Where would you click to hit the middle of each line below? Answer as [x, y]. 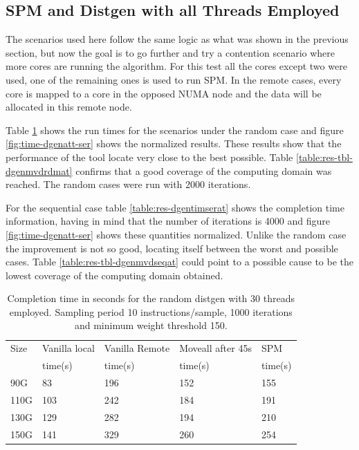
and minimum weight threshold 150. [151, 325]
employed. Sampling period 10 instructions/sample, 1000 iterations [151, 311]
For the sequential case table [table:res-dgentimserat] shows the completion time [175, 207]
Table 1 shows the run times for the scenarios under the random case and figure [175, 130]
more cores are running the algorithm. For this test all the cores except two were [176, 66]
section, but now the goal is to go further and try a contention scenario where [171, 52]
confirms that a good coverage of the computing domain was [204, 170]
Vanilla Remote [137, 348]
